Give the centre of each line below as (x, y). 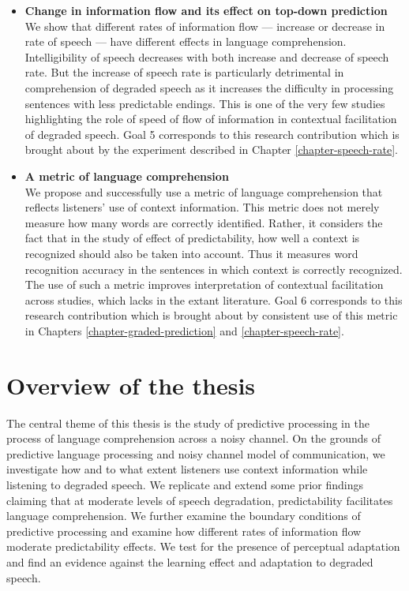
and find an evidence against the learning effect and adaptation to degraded (190, 561)
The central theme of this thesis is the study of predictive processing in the (188, 423)
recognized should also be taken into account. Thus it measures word (191, 253)
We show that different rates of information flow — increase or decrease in (205, 26)
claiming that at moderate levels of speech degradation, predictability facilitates (200, 500)
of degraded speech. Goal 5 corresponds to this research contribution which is (212, 134)
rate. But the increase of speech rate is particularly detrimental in (184, 72)
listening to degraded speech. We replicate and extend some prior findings (185, 484)
